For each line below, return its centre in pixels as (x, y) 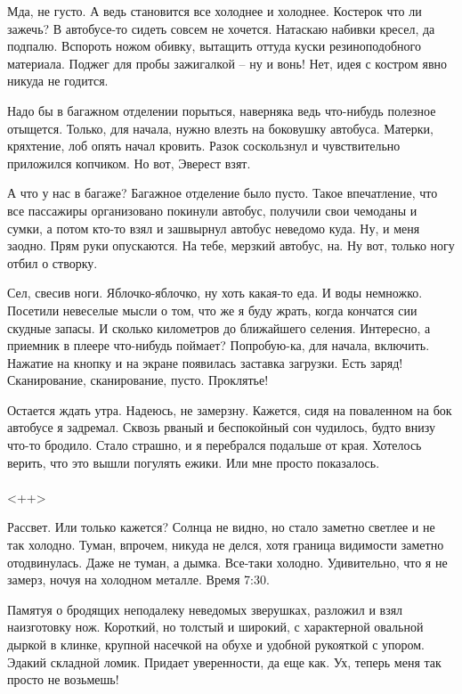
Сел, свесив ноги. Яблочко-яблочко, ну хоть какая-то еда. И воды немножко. (215, 293)
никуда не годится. (58, 81)
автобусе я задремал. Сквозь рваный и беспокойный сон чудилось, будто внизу (221, 427)
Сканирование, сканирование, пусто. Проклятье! (138, 380)
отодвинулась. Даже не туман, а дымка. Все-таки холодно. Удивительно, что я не (227, 562)
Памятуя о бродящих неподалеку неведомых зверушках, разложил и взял (205, 609)
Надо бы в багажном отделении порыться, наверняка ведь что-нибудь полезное (222, 110)
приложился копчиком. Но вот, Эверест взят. (129, 163)
